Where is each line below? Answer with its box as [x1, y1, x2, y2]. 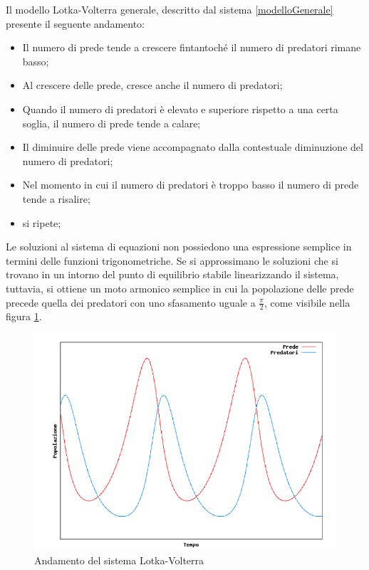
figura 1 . [6, 309, 42, 324]
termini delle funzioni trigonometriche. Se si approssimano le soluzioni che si [6, 253, 338, 268]
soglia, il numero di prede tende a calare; [22, 115, 201, 130]
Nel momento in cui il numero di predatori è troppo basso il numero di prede [22, 177, 359, 192]
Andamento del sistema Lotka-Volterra [34, 553, 204, 568]
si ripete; [22, 215, 61, 230]
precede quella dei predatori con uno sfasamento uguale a [6, 295, 256, 310]
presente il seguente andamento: [6, 16, 145, 31]
